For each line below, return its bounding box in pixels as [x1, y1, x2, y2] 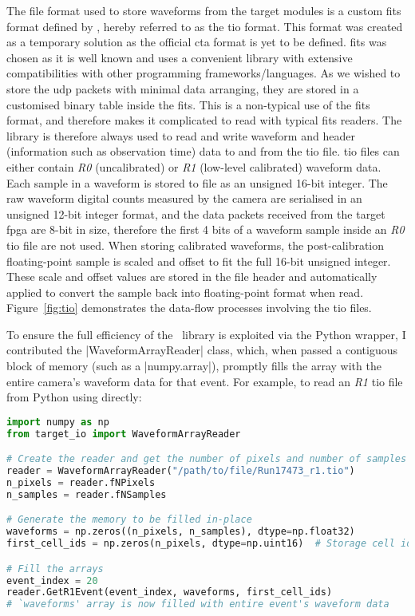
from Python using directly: [6, 389, 142, 405]
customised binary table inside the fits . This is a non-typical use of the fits [6, 96, 370, 113]
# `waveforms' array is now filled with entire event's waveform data [6, 598, 389, 610]
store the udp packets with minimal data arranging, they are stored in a [6, 80, 359, 97]
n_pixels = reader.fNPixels [6, 477, 156, 488]
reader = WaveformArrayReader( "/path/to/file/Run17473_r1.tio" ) [6, 465, 355, 477]
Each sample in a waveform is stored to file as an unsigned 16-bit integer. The [6, 174, 388, 191]
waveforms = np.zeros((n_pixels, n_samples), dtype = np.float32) [6, 526, 355, 538]
